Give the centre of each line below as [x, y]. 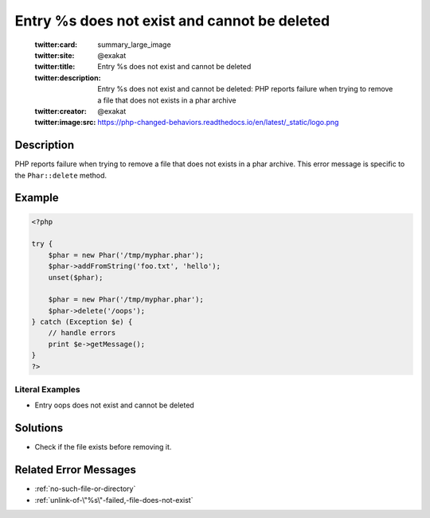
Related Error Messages [76, 470]
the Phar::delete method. [61, 175]
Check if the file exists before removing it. [103, 447]
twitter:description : [68, 78]
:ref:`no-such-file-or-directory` [85, 489]
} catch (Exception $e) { [82, 322]
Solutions [39, 428]
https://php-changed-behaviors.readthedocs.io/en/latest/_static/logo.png [218, 123]
